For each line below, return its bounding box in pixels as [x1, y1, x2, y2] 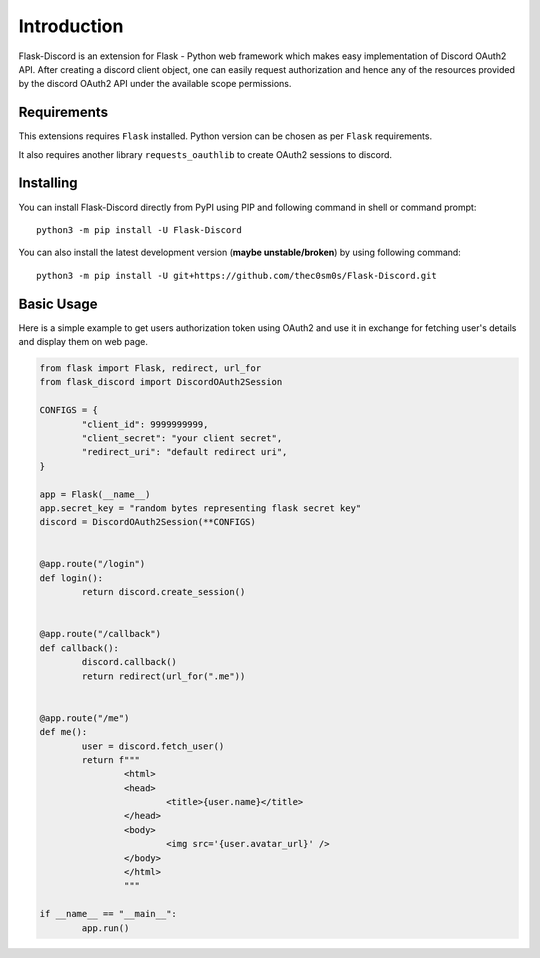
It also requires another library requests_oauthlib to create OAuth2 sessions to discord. [18, 148, 393, 160]
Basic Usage [18, 295, 98, 312]
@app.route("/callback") [39, 628, 162, 640]
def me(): [39, 726, 88, 738]
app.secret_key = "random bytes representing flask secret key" [39, 502, 362, 514]
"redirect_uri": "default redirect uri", [81, 446, 288, 458]
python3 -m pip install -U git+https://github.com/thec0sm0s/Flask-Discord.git [36, 270, 437, 281]
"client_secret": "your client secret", [81, 432, 283, 444]
